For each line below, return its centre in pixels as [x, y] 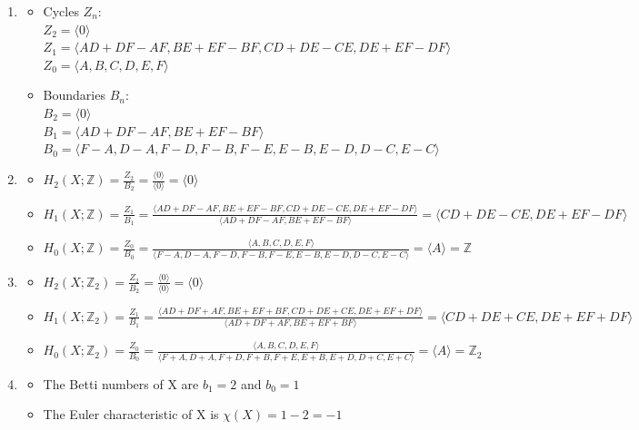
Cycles [61, 11]
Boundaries [74, 95]
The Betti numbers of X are [121, 383]
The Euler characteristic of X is [131, 414]
